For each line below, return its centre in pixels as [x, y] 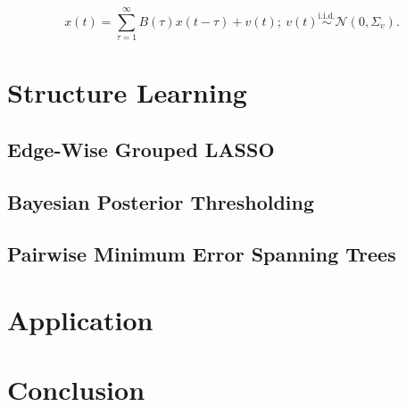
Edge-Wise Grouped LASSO [141, 149]
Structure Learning [127, 92]
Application [80, 320]
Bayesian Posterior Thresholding [161, 201]
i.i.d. [327, 17]
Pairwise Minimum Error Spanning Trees [202, 254]
